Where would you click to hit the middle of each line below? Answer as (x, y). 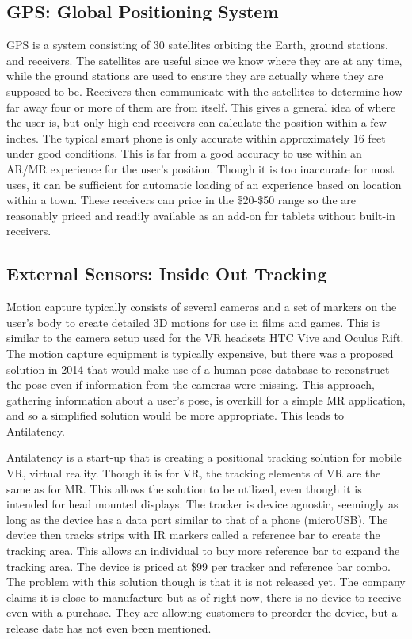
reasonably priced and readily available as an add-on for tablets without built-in (201, 215)
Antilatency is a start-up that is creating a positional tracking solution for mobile (204, 457)
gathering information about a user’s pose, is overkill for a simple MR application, (206, 399)
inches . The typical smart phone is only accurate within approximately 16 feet (196, 137)
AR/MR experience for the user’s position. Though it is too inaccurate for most (200, 168)
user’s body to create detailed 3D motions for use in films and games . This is (193, 322)
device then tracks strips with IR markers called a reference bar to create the (193, 535)
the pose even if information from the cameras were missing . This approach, (191, 384)
